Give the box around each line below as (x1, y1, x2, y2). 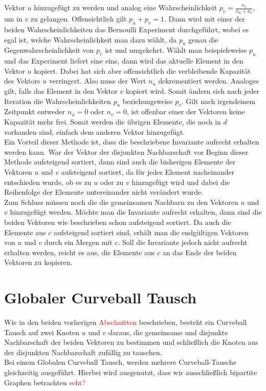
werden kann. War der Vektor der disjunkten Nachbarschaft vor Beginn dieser (4, 146, 249, 157)
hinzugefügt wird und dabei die (131, 176, 230, 187)
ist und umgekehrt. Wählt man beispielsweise (105, 45, 247, 55)
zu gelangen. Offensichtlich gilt (30, 13, 127, 24)
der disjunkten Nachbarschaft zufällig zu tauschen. (4, 346, 162, 357)
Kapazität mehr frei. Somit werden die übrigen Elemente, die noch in (4, 116, 221, 127)
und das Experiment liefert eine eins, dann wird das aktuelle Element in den (4, 55, 243, 66)
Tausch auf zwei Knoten (4, 326, 80, 337)
